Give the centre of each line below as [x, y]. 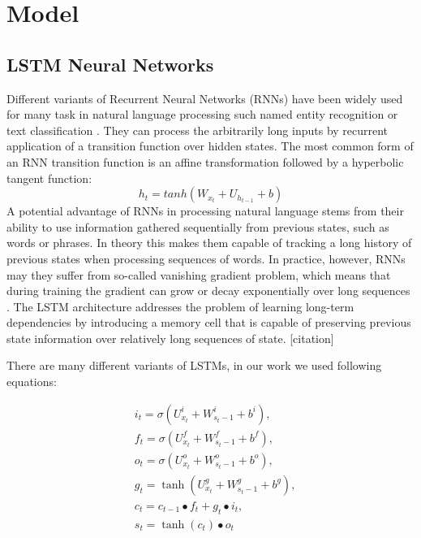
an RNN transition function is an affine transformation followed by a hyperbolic [205, 161]
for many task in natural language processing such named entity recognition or [202, 114]
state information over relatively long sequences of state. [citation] [170, 338]
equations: [32, 382]
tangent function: [49, 178]
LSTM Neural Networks [110, 64]
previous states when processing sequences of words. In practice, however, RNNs [206, 258]
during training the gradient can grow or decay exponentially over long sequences [208, 291]
